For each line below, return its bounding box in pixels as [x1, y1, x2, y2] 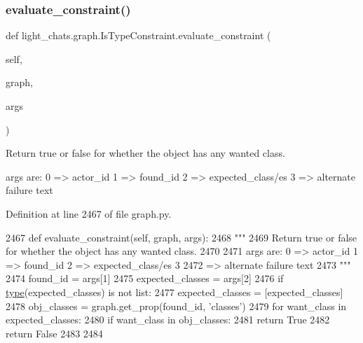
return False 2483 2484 [6, 325, 103, 340]
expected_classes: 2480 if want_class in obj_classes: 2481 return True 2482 [6, 312, 330, 327]
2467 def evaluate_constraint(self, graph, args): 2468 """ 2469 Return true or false [6, 230, 357, 244]
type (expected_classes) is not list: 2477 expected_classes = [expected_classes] [6, 284, 343, 299]
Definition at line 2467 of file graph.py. [6, 206, 172, 220]
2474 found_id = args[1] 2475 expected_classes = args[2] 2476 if [6, 271, 284, 286]
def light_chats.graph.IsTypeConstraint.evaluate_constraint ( [6, 28, 271, 43]
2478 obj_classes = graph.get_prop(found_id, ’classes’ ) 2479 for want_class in [6, 298, 347, 313]
